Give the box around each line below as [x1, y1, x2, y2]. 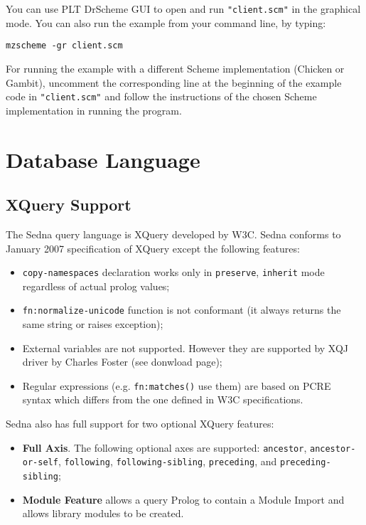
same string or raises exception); [22, 317, 163, 332]
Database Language [6, 144, 200, 174]
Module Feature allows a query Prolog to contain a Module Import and [22, 492, 345, 507]
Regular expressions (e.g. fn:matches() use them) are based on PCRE [22, 378, 331, 393]
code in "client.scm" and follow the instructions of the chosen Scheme [6, 89, 317, 104]
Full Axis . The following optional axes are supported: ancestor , [22, 440, 307, 455]
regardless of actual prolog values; [22, 278, 170, 293]
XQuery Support [6, 193, 131, 216]
